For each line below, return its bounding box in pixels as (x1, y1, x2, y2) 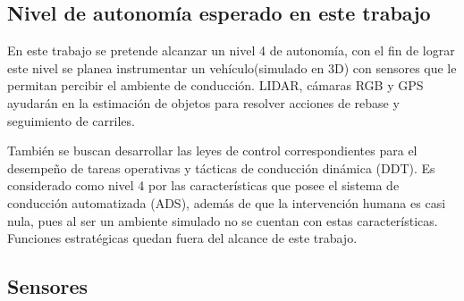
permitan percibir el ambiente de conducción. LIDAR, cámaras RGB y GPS (7, 76, 424, 95)
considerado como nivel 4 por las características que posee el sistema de (7, 176, 400, 195)
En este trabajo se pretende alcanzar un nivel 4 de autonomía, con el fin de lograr (7, 41, 455, 60)
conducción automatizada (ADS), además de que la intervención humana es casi (7, 193, 446, 212)
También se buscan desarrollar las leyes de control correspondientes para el (7, 141, 418, 160)
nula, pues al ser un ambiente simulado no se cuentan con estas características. (7, 211, 438, 230)
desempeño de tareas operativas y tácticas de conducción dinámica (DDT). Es (7, 158, 435, 177)
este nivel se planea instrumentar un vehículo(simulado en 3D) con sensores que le (7, 58, 457, 77)
